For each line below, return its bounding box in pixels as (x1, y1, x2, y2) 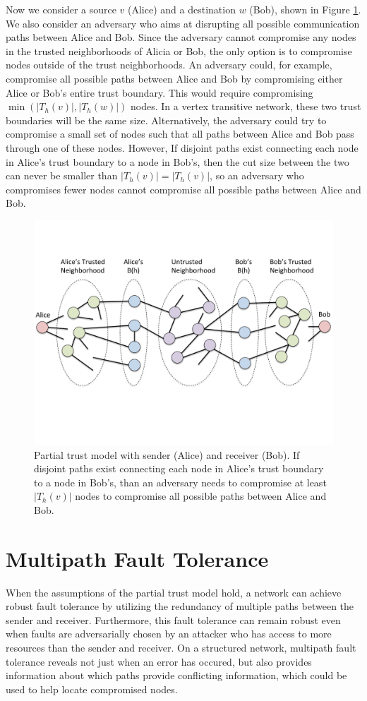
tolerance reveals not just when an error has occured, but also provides (6, 654, 312, 669)
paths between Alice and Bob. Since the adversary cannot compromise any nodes (6, 30, 356, 44)
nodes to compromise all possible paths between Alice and (75, 489, 327, 503)
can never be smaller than (6, 168, 118, 183)
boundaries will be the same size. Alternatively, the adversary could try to (6, 112, 327, 127)
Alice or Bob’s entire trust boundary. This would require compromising (6, 85, 313, 100)
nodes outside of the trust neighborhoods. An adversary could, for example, (6, 57, 332, 72)
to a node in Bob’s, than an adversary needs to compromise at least (34, 474, 327, 489)
